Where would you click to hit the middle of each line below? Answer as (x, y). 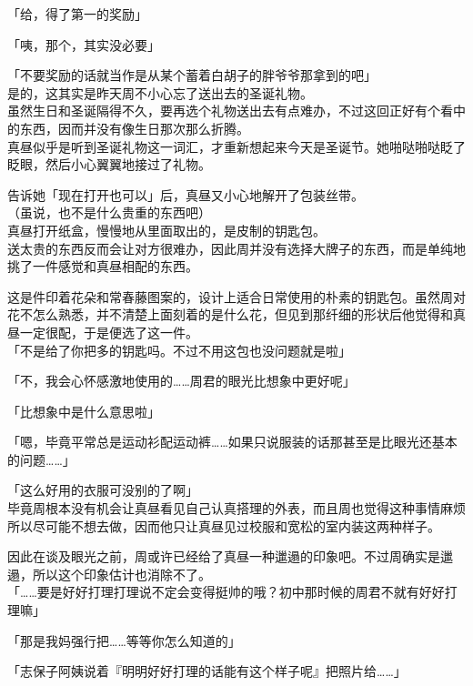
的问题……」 (41, 459)
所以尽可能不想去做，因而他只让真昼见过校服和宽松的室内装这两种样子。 (224, 525)
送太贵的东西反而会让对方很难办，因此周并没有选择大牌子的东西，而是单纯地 (236, 248)
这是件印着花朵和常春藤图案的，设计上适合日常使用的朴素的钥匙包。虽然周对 (236, 296)
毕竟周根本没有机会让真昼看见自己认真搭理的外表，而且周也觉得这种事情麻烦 (236, 508)
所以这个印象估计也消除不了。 (121, 574)
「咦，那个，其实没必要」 (84, 44)
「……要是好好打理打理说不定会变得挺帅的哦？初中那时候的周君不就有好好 (226, 592)
